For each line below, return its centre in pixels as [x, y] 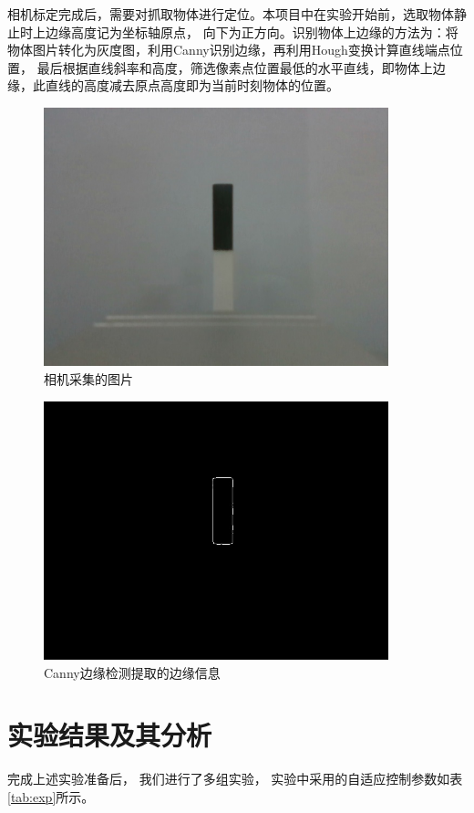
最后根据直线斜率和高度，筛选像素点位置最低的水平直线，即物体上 [235, 67]
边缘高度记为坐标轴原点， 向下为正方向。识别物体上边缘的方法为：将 [252, 31]
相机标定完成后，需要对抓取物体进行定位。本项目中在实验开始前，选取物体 [231, 14]
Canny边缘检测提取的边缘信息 [132, 672]
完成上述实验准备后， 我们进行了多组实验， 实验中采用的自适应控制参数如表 [235, 779]
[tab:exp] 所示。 [51, 796]
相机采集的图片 [88, 379]
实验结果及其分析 [110, 735]
